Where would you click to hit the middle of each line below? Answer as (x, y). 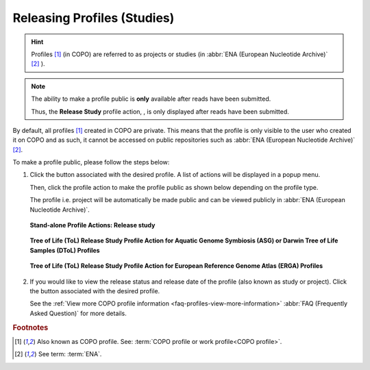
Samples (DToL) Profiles (65, 250)
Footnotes (30, 328)
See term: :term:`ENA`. (70, 354)
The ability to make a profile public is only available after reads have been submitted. (151, 99)
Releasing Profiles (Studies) (94, 18)
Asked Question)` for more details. (78, 313)
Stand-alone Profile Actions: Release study (92, 225)
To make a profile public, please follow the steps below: (91, 162)
